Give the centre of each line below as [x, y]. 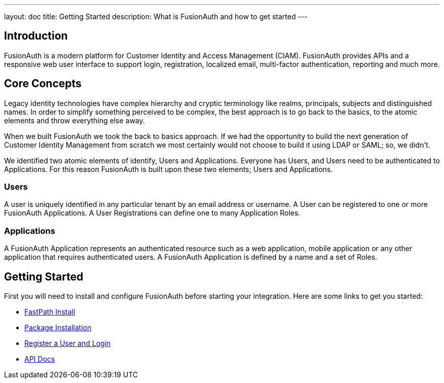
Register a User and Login [68, 343]
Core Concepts [43, 84]
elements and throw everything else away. [75, 120]
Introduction [36, 36]
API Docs [40, 359]
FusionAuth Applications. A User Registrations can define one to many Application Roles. [152, 213]
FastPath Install [50, 312]
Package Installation [58, 328]
